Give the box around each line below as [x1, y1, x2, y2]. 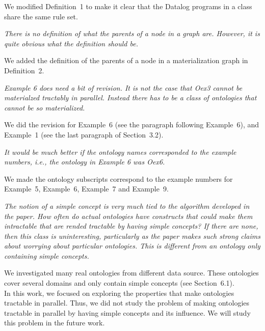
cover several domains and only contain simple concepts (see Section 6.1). [4, 278, 234, 288]
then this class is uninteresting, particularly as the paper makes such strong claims [4, 230, 260, 241]
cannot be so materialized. [4, 102, 85, 113]
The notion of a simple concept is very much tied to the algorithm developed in [4, 200, 250, 211]
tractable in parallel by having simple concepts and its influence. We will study [4, 307, 251, 318]
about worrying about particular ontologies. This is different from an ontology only [4, 240, 260, 251]
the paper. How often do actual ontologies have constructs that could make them [4, 210, 253, 221]
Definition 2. [4, 65, 44, 75]
